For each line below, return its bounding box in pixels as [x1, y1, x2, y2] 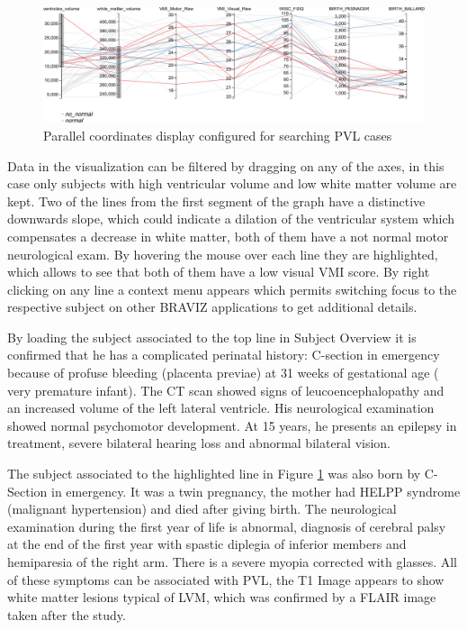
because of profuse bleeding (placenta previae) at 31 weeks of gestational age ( [7, 363, 439, 382]
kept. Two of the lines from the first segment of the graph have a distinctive [7, 191, 426, 210]
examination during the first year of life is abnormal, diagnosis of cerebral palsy [7, 516, 446, 535]
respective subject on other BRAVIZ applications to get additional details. [7, 297, 418, 316]
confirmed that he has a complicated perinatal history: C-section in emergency [7, 345, 440, 364]
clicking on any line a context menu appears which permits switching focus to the [7, 279, 457, 298]
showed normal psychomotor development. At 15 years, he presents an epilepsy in [7, 415, 457, 434]
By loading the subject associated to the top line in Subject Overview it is [7, 327, 417, 346]
